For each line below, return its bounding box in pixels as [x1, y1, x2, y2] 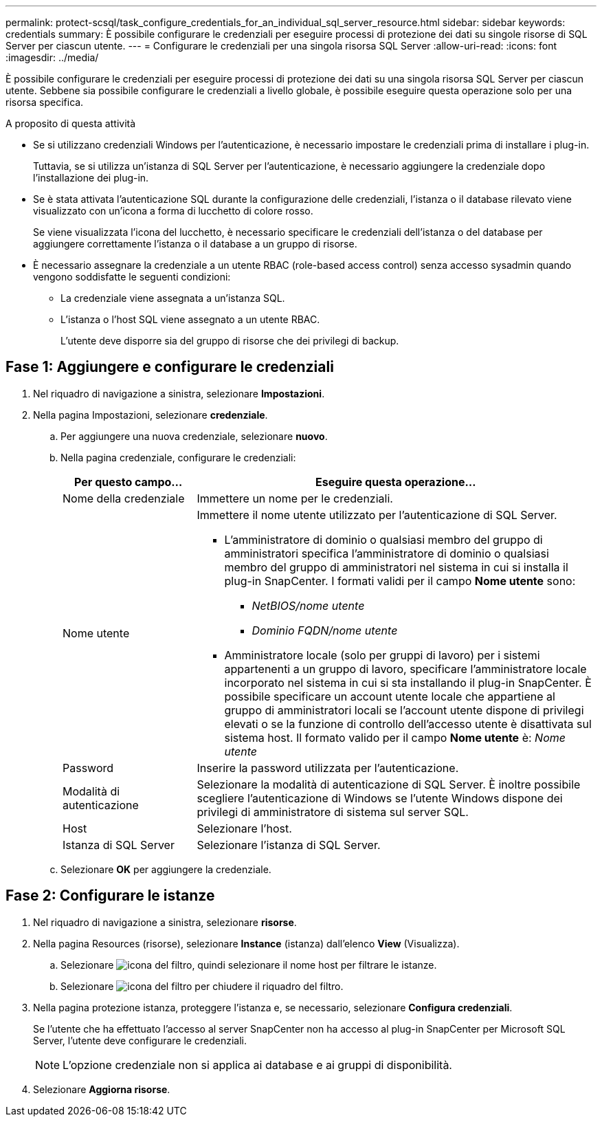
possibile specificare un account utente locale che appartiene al [224, 689, 555, 703]
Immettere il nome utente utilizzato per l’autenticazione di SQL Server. [197, 507, 557, 522]
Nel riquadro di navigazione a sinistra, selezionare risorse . [33, 916, 297, 928]
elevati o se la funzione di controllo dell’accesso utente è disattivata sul [224, 716, 592, 731]
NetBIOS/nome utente [252, 598, 365, 613]
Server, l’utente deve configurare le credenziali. [33, 1034, 247, 1046]
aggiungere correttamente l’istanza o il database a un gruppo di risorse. [33, 238, 357, 250]
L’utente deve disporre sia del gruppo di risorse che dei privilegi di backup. [60, 335, 399, 346]
